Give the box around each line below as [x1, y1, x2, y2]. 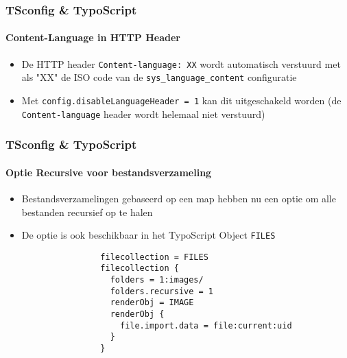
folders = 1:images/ [110, 275, 204, 285]
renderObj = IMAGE [110, 298, 194, 308]
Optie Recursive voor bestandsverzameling [5, 165, 212, 179]
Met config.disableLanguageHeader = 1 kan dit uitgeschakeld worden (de [21, 93, 342, 107]
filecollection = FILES [100, 252, 208, 262]
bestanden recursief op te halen [21, 204, 153, 219]
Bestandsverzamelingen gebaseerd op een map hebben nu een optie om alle [21, 191, 336, 205]
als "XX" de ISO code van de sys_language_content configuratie [21, 70, 297, 84]
